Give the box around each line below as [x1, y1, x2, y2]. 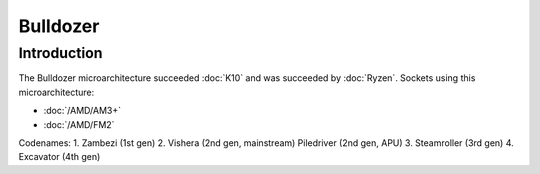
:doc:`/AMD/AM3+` [43, 105, 122, 117]
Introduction [18, 44, 103, 62]
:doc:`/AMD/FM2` [43, 118, 115, 130]
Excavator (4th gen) [18, 151, 101, 163]
